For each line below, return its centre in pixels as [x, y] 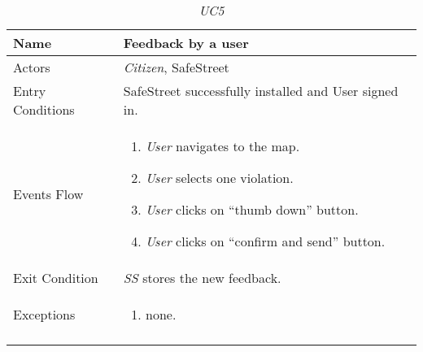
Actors [32, 67]
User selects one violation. [220, 178]
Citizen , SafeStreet [176, 67]
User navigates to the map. [223, 146]
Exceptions [44, 314]
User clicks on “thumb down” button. [252, 209]
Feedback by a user [186, 43]
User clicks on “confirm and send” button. [266, 241]
